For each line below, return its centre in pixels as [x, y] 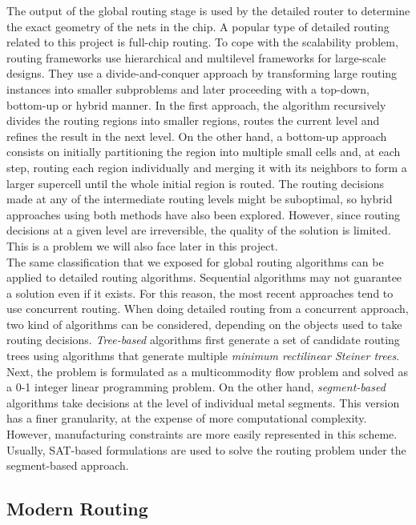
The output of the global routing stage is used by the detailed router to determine [208, 10]
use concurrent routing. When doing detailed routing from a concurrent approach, [208, 309]
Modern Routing [77, 509]
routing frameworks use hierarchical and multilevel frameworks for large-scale [196, 57]
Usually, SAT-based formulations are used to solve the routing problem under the [206, 449]
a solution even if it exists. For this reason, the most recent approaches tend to [200, 293]
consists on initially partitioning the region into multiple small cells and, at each [204, 152]
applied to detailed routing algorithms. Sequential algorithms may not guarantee [204, 277]
